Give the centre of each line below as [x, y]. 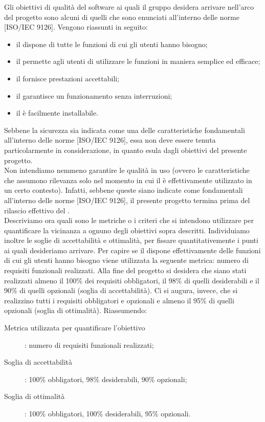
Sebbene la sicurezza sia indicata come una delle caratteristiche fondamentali [125, 130]
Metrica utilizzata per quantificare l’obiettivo [75, 328]
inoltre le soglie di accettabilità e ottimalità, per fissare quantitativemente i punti [131, 240]
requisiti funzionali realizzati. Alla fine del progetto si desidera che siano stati [125, 270]
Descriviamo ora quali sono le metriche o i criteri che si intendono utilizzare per [129, 220]
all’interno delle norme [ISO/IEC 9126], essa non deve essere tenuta [110, 140]
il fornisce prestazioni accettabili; [68, 78]
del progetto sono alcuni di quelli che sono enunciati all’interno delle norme [122, 17]
